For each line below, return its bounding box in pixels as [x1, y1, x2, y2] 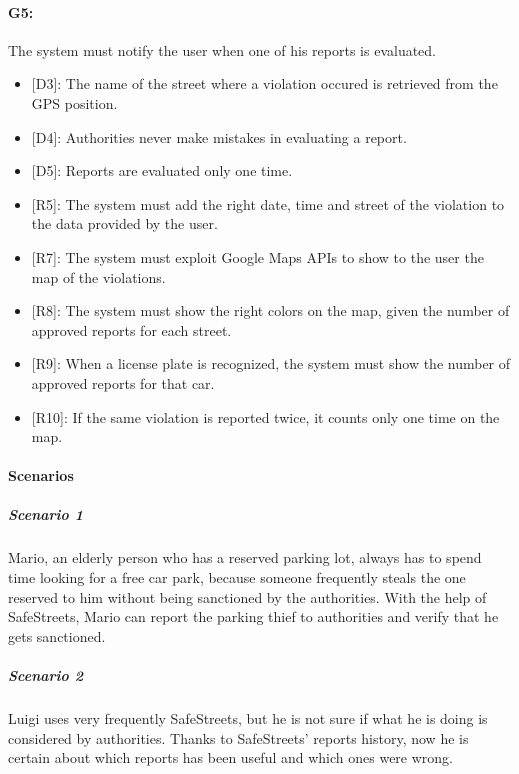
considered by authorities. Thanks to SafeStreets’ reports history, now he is [8, 727, 469, 748]
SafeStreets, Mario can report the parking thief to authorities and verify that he [8, 606, 499, 627]
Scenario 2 [8, 665, 83, 686]
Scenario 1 [8, 504, 83, 525]
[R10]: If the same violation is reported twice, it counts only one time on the [31, 406, 500, 427]
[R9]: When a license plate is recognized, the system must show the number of [31, 353, 511, 374]
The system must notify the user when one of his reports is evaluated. [8, 39, 437, 60]
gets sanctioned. [8, 625, 106, 646]
